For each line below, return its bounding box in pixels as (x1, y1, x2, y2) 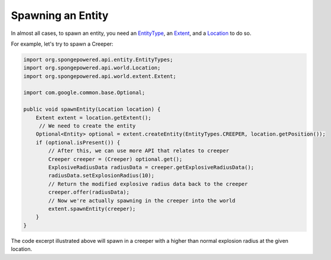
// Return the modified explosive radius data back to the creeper (48, 181, 248, 187)
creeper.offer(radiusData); (48, 189, 130, 195)
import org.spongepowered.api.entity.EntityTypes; (23, 56, 174, 63)
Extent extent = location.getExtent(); (35, 114, 152, 121)
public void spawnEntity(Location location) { (23, 106, 161, 113)
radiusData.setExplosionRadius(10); (48, 172, 155, 179)
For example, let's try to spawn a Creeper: (11, 40, 113, 47)
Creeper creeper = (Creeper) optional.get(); (48, 156, 183, 162)
